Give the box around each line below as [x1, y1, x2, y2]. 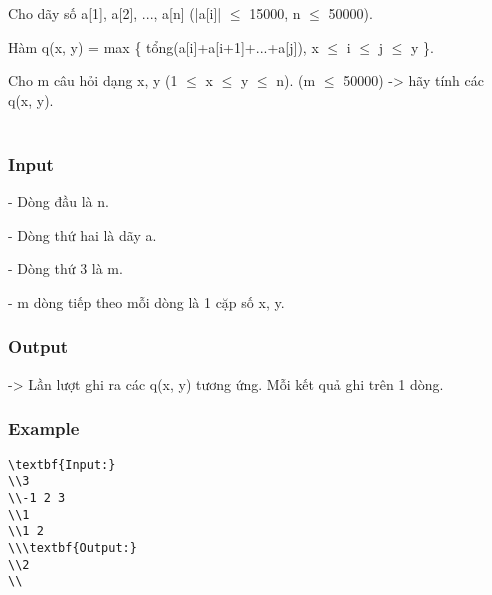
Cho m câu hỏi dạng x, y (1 [8, 70, 178, 91]
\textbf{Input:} [8, 457, 116, 472]
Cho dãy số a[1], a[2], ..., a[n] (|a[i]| [8, 3, 222, 23]
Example [8, 416, 80, 441]
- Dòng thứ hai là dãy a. [8, 224, 157, 245]
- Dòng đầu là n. [8, 191, 109, 212]
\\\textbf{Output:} [8, 540, 137, 555]
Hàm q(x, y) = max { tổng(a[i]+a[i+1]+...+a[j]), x [8, 36, 319, 57]
